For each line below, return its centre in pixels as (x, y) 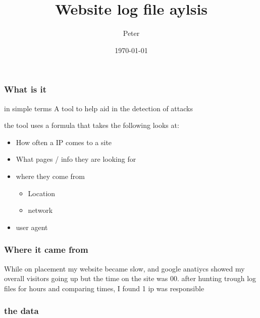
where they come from (50, 176)
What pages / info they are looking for (76, 159)
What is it (25, 89)
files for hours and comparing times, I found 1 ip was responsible (104, 288)
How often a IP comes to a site (64, 142)
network (40, 210)
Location (42, 193)
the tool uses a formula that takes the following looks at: (92, 125)
